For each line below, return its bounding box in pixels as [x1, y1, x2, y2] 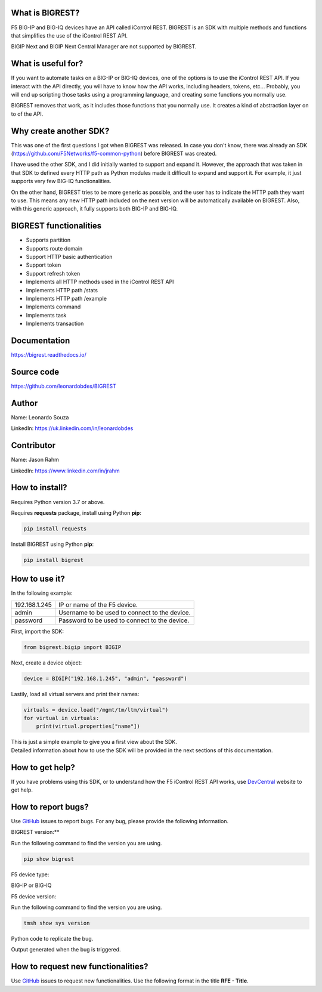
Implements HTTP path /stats [26, 286, 98, 293]
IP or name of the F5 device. [58, 600, 138, 608]
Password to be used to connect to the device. [58, 616, 190, 625]
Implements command [26, 303, 81, 310]
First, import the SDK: [11, 628, 64, 635]
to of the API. [11, 110, 44, 118]
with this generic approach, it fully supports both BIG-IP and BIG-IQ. [11, 205, 178, 212]
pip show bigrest [23, 855, 75, 862]
